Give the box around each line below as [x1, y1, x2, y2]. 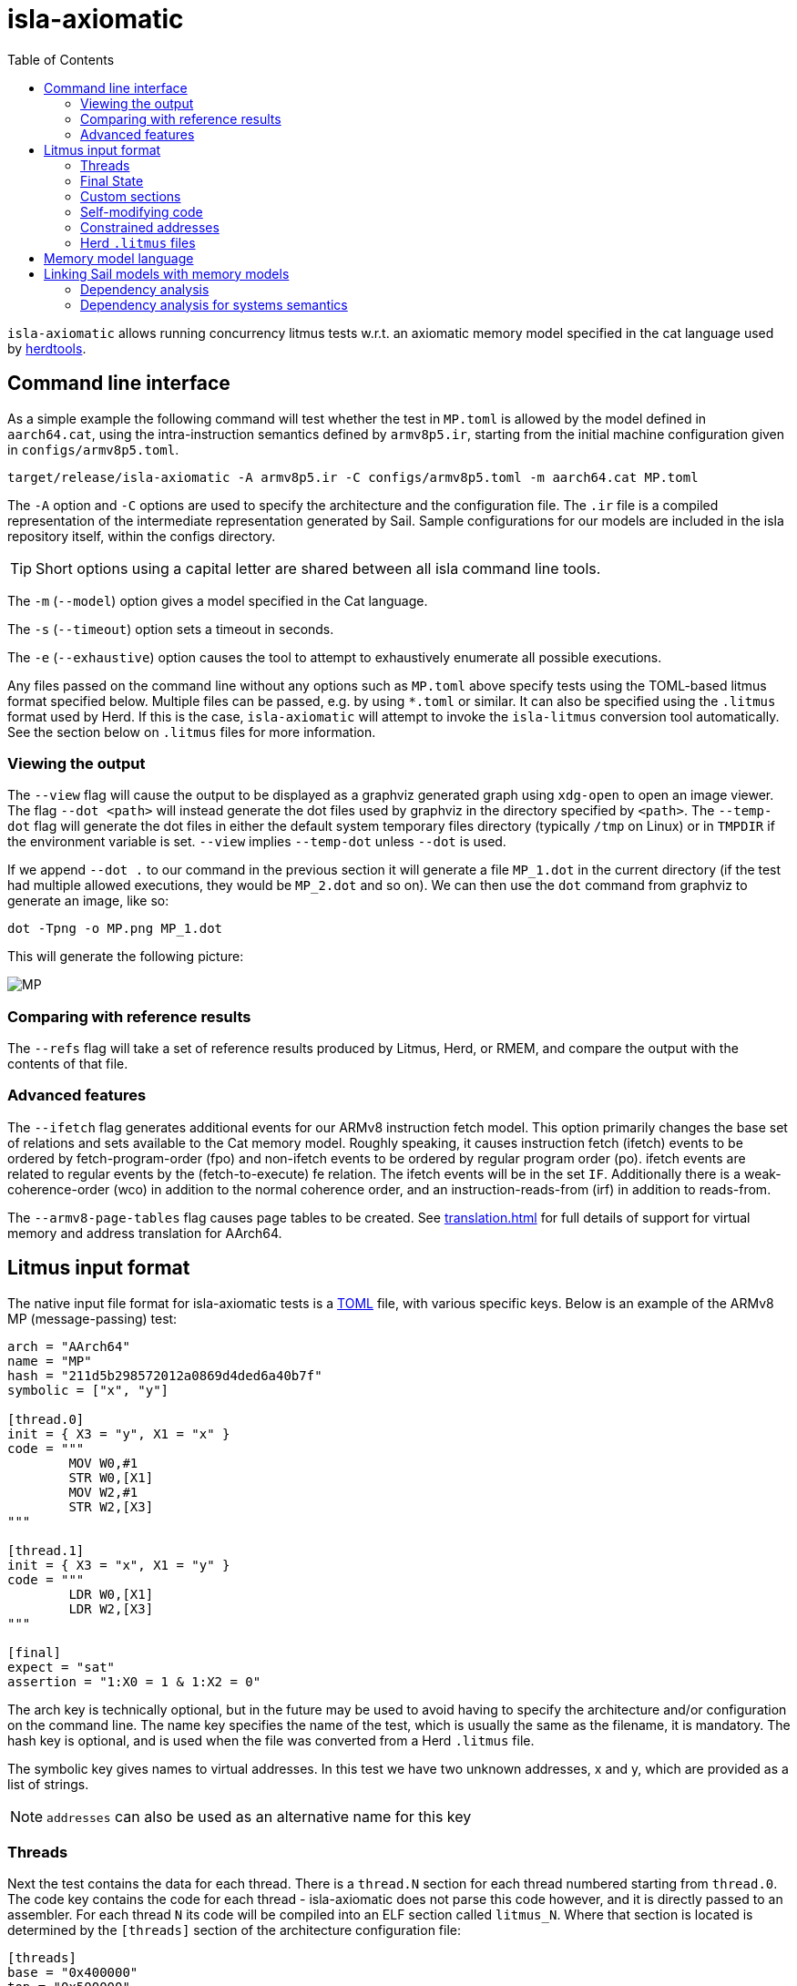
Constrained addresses [80, 219, 220, 235]
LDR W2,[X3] [68, 1601, 154, 1616]
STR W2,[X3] [68, 1499, 154, 1514]
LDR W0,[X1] [68, 1586, 154, 1602]
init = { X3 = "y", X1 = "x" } [7, 1426, 230, 1441]
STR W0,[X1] [68, 1469, 154, 1485]
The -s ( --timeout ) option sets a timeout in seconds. [7, 620, 334, 637]
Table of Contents [7, 51, 115, 67]
